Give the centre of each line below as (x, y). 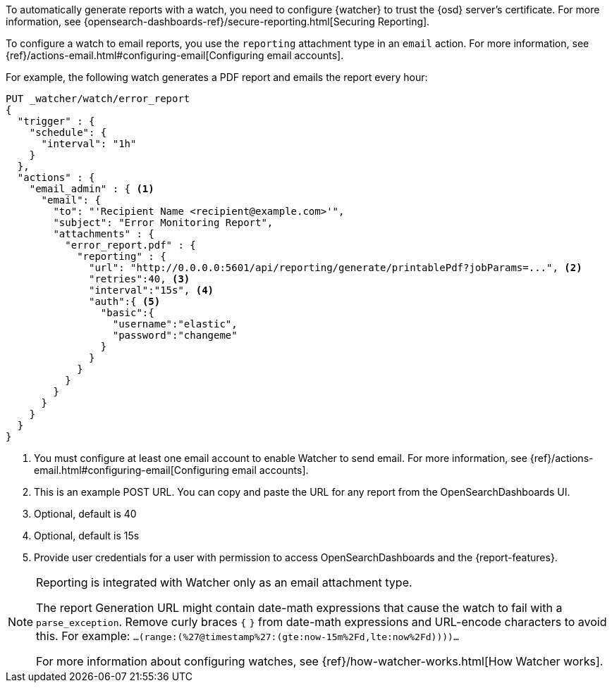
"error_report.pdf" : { (130, 245)
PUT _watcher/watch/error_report (98, 99)
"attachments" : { (104, 234)
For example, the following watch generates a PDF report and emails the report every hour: (217, 77)
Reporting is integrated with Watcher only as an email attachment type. (224, 582)
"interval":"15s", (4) (152, 290)
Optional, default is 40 (85, 514)
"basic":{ (127, 313)
